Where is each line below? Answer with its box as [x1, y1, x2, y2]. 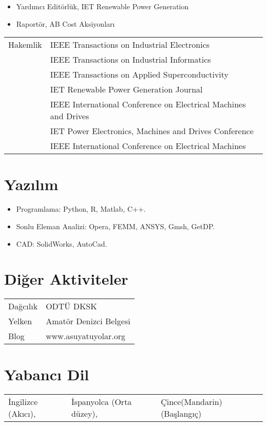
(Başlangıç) [161, 408, 202, 420]
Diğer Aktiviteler [4, 268, 128, 289]
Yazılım [4, 174, 59, 195]
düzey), [71, 408, 98, 420]
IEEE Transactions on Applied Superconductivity [50, 68, 229, 81]
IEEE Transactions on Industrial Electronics [50, 39, 210, 51]
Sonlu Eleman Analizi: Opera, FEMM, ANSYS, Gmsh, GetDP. [16, 220, 215, 231]
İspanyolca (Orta [71, 396, 132, 408]
